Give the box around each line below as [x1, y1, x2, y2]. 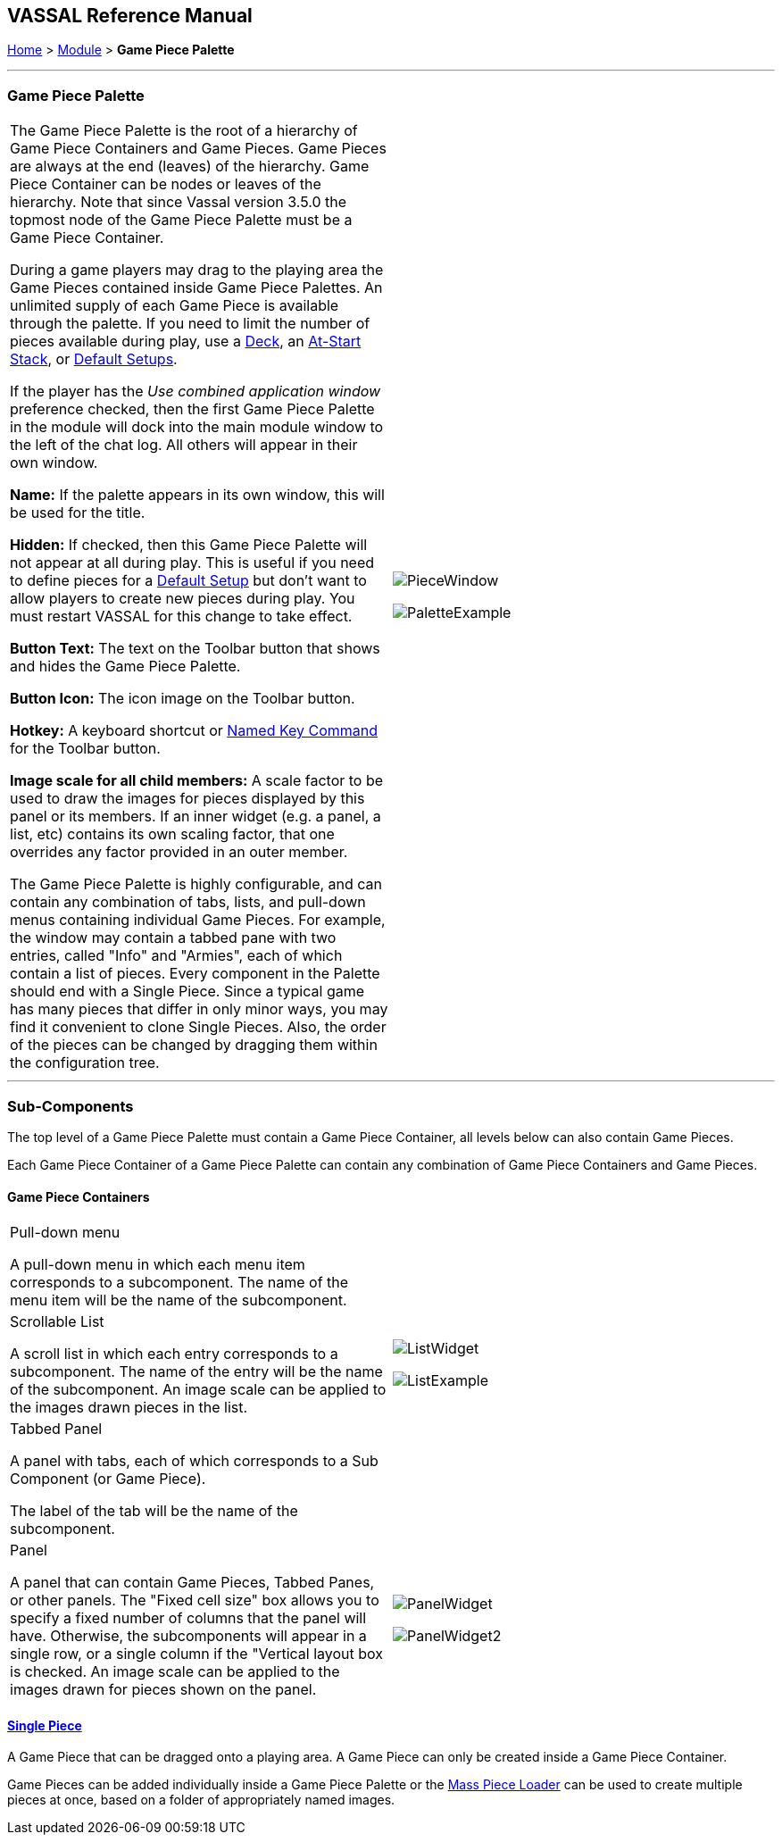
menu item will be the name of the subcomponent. [10, 1291, 347, 1310]
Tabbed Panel [10, 1420, 103, 1438]
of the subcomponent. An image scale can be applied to [10, 1380, 387, 1399]
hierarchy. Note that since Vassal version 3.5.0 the [10, 193, 347, 212]
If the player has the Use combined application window [10, 382, 381, 401]
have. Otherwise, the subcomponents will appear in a [10, 1627, 367, 1646]
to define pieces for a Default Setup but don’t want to [10, 571, 367, 590]
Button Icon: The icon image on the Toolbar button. [10, 689, 355, 708]
